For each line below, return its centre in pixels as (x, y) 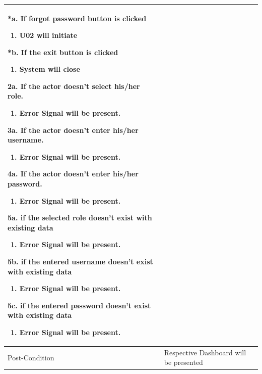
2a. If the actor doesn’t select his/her (74, 86)
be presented (183, 362)
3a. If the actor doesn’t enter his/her (73, 130)
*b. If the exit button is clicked (63, 52)
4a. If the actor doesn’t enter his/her (73, 174)
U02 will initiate (48, 35)
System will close (50, 69)
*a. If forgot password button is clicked (77, 18)
